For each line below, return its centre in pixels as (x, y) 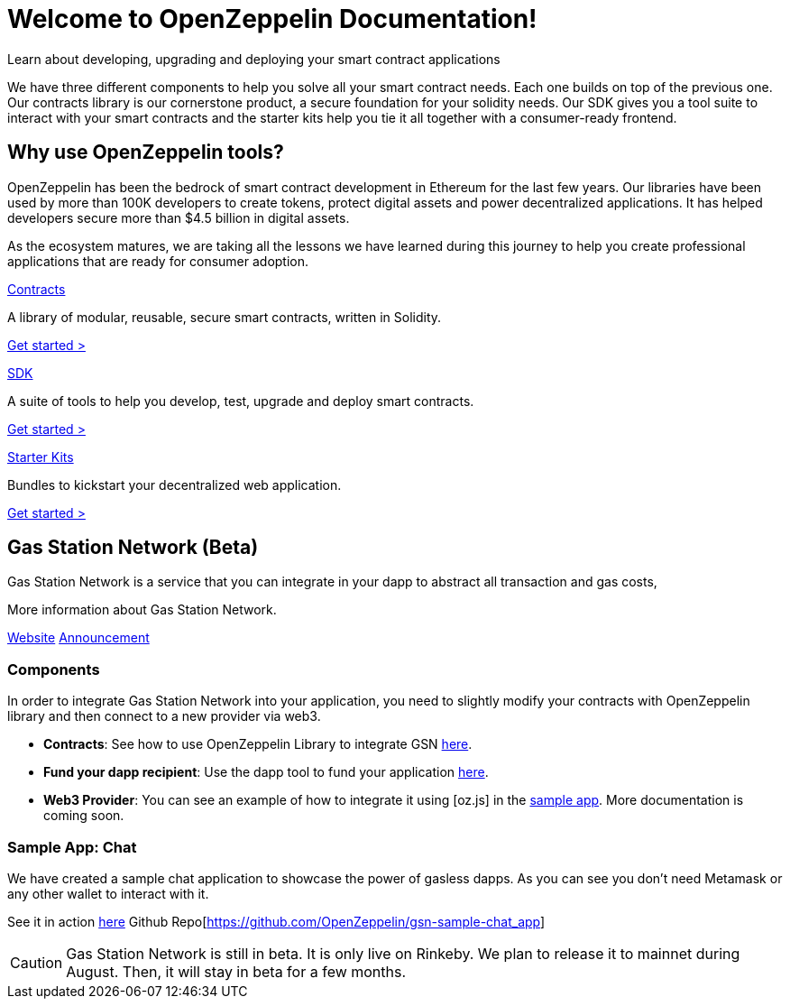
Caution (37, 962)
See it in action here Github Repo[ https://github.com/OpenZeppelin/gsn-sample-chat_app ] (276, 921)
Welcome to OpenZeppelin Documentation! (272, 19)
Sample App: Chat (72, 847)
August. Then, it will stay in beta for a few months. (236, 971)
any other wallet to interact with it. (108, 893)
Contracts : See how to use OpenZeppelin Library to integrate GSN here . (258, 744)
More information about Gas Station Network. (142, 610)
